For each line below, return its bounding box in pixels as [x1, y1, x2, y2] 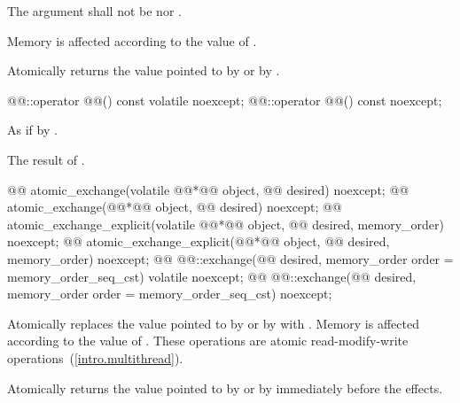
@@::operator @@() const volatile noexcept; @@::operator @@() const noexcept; [7, 90, 442, 109]
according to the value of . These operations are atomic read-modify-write [7, 331, 409, 350]
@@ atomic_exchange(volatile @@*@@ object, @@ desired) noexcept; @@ [7, 180, 409, 198]
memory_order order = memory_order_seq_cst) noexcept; [7, 284, 332, 303]
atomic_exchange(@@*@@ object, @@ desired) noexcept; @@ [7, 198, 342, 216]
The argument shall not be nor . [7, 2, 182, 19]
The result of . [7, 150, 85, 168]
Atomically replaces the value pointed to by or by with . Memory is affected [7, 314, 419, 332]
